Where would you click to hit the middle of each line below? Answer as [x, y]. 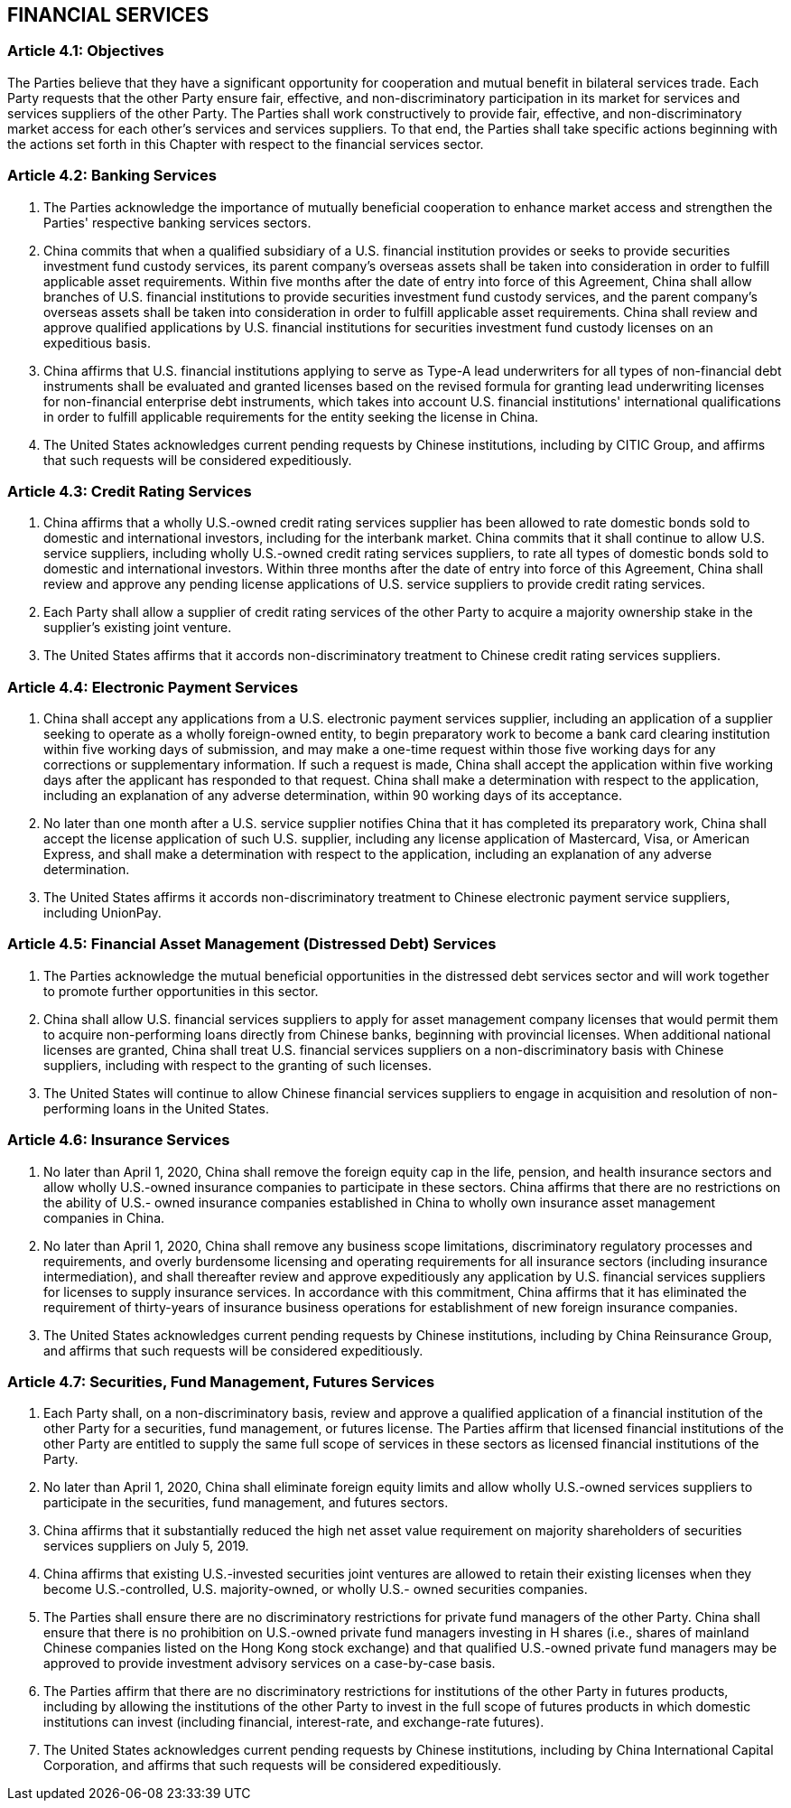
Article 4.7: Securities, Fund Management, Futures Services [221, 1381]
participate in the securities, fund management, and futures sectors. [246, 1503]
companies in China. [104, 1217]
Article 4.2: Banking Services [112, 176]
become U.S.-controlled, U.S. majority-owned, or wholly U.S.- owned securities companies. [316, 1589]
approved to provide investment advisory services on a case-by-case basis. [270, 1664]
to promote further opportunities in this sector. [181, 991]
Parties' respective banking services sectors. [177, 222]
